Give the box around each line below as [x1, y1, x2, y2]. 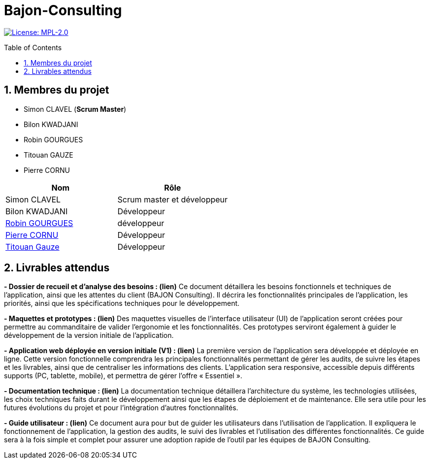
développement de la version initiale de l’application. [4, 331, 174, 340]
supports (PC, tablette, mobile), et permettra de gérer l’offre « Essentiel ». [4, 371, 242, 380]
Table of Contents [4, 43, 62, 52]
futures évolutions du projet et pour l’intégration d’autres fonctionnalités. [4, 403, 238, 412]
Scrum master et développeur [117, 194, 228, 204]
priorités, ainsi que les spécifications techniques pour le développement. [4, 299, 240, 308]
